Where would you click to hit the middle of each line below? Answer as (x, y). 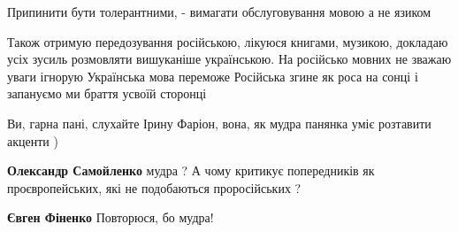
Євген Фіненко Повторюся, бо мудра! (111, 217)
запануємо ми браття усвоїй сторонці (107, 93)
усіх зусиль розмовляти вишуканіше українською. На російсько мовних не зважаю (229, 59)
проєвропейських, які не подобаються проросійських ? (154, 187)
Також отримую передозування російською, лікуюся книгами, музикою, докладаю (228, 41)
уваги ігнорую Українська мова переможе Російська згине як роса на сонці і (213, 76)
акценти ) (33, 140)
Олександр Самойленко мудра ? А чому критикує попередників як (191, 170)
